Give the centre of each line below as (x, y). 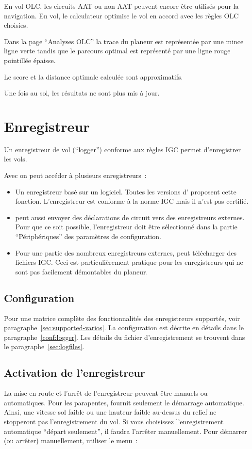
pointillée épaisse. (30, 60)
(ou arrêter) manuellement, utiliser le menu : (71, 441)
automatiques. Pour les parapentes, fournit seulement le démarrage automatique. (124, 402)
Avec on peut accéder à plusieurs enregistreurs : (75, 175)
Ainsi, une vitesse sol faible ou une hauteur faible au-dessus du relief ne (110, 412)
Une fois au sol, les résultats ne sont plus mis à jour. (82, 93)
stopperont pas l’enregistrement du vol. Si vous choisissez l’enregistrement (114, 421)
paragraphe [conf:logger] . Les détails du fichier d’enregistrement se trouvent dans (125, 337)
